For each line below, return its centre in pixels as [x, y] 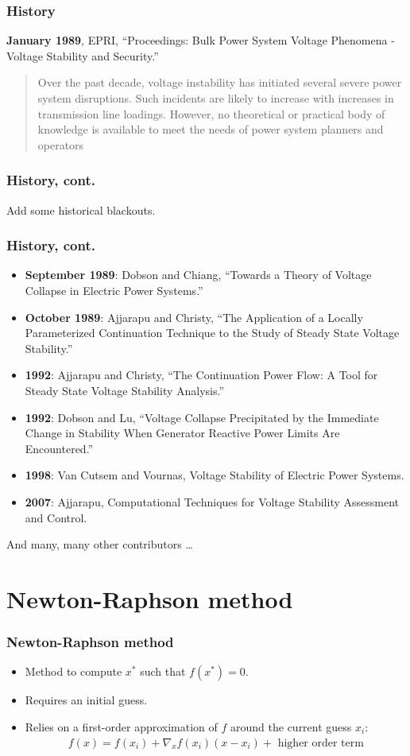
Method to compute [73, 671]
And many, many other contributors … [100, 544]
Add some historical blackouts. [81, 209]
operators [61, 144]
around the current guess [291, 726]
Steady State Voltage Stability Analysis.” [125, 390]
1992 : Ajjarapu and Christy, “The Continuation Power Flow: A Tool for [201, 375]
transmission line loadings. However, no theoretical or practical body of [211, 113]
